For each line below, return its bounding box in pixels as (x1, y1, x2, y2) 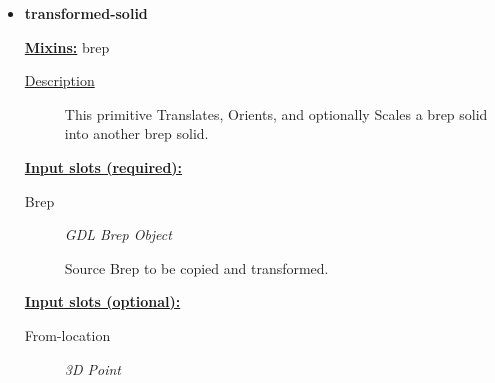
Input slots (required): (24, 156, 183, 177)
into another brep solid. (64, 123, 209, 144)
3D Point (64, 358, 121, 379)
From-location (24, 324, 111, 345)
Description (24, 70, 95, 91)
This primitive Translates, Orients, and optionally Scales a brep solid (64, 103, 488, 124)
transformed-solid (24, 3, 148, 23)
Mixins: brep (24, 36, 110, 57)
